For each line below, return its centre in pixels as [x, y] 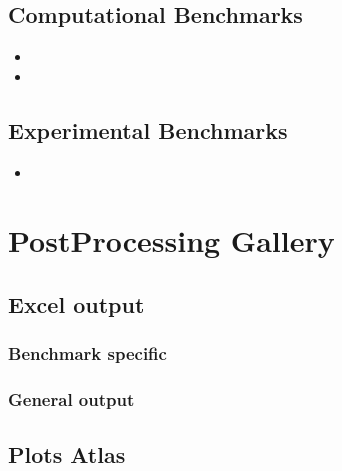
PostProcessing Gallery [171, 240]
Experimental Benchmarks [148, 129]
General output [71, 399]
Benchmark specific [87, 353]
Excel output [76, 303]
